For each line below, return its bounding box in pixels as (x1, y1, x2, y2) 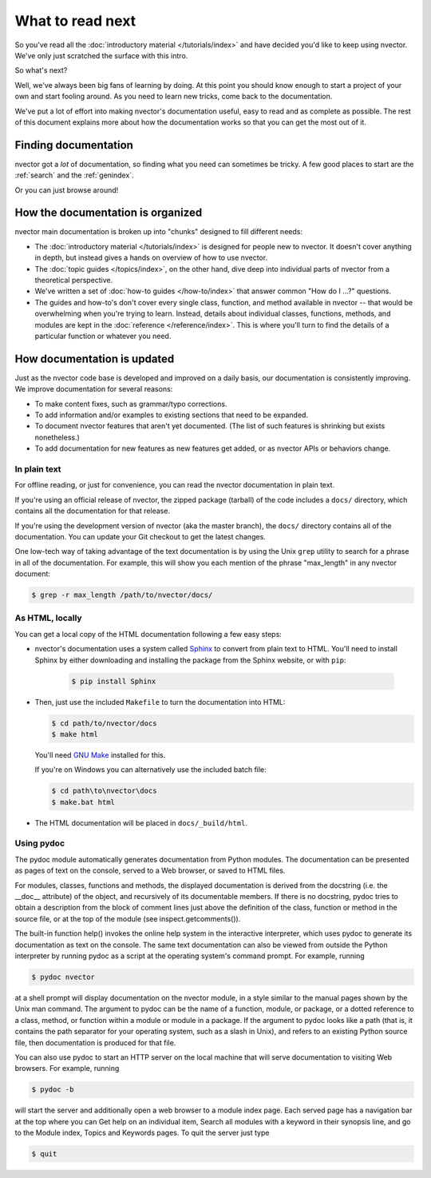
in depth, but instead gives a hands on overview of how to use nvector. (34, 253, 267, 263)
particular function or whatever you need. (34, 332, 172, 340)
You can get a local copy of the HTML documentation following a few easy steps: (14, 629, 283, 639)
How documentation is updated (14, 352, 175, 365)
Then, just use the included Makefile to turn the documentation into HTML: (34, 697, 286, 706)
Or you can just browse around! (14, 185, 119, 195)
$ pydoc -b (31, 1085, 74, 1094)
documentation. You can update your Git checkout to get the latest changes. (14, 531, 267, 541)
